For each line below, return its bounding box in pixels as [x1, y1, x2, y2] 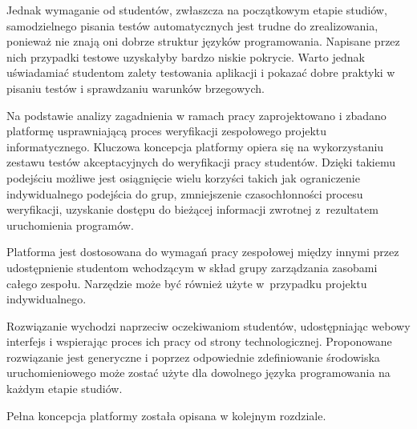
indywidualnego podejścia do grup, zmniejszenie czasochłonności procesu [6, 185, 363, 202]
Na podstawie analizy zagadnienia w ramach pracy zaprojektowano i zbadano [6, 106, 387, 123]
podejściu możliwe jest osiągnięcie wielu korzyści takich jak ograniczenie [6, 169, 360, 186]
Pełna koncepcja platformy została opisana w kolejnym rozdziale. [6, 407, 326, 423]
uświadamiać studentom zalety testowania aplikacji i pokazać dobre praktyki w [6, 64, 395, 81]
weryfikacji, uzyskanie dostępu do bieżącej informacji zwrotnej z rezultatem [6, 201, 379, 218]
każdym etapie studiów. [6, 380, 123, 397]
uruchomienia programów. [6, 216, 134, 233]
